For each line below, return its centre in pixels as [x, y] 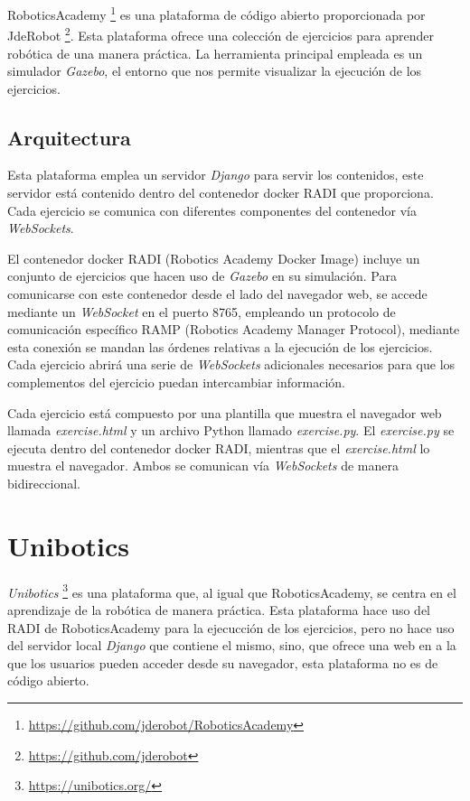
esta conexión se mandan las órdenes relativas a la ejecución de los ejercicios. [220, 346]
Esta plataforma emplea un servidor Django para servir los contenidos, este [216, 175]
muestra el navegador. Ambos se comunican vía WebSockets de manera [203, 466]
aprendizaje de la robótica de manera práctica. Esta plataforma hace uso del [219, 609]
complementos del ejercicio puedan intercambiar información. [176, 382]
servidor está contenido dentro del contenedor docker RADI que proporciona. [221, 193]
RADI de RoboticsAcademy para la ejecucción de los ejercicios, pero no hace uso [231, 627]
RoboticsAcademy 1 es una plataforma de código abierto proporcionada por [216, 13]
